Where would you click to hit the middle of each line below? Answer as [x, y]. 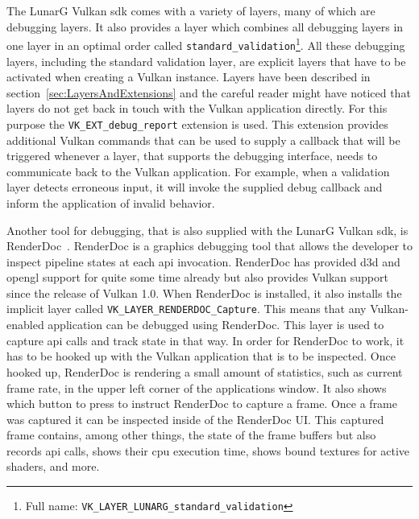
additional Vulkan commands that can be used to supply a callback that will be [203, 140]
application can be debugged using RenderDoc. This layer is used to [216, 325]
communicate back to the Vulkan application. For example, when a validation [198, 171]
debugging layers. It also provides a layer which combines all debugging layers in [205, 26]
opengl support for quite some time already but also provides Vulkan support [197, 277]
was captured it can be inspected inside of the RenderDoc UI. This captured [195, 419]
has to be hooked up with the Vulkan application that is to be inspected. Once [201, 356]
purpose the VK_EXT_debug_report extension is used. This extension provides [197, 124]
